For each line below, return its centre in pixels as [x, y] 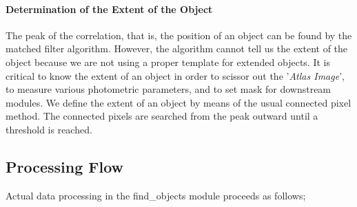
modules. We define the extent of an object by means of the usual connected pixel [178, 102]
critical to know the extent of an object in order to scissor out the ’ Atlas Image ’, [175, 75]
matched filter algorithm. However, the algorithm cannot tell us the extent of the [177, 48]
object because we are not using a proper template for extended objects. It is [168, 62]
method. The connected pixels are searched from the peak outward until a [162, 116]
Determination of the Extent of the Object [109, 9]
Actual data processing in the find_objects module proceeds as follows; [156, 195]
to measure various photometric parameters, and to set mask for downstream [169, 89]
